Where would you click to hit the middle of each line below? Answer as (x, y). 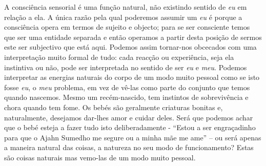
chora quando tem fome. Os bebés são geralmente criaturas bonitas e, (114, 107)
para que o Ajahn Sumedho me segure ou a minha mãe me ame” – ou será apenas (133, 137)
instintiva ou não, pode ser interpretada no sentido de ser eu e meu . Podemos (126, 67)
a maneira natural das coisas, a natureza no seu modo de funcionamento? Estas (129, 147)
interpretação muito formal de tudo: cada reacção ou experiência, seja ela (119, 57)
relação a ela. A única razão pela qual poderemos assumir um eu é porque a (123, 17)
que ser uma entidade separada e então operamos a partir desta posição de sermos (133, 37)
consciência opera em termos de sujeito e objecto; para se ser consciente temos (127, 27)
